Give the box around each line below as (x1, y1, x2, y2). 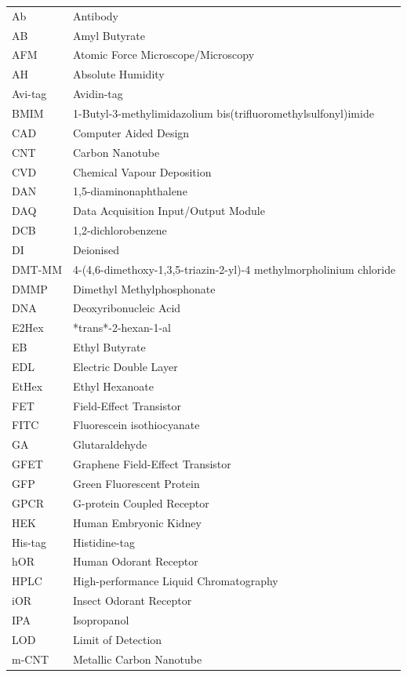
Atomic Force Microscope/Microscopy (72, 46, 255, 63)
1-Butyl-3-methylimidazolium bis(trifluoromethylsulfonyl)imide (72, 104, 374, 121)
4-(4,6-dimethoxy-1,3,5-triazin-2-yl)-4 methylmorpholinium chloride (72, 260, 396, 277)
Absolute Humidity (72, 66, 165, 82)
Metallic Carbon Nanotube (72, 650, 202, 667)
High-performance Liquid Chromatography (72, 573, 278, 589)
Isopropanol (72, 611, 129, 628)
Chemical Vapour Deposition (72, 163, 212, 180)
